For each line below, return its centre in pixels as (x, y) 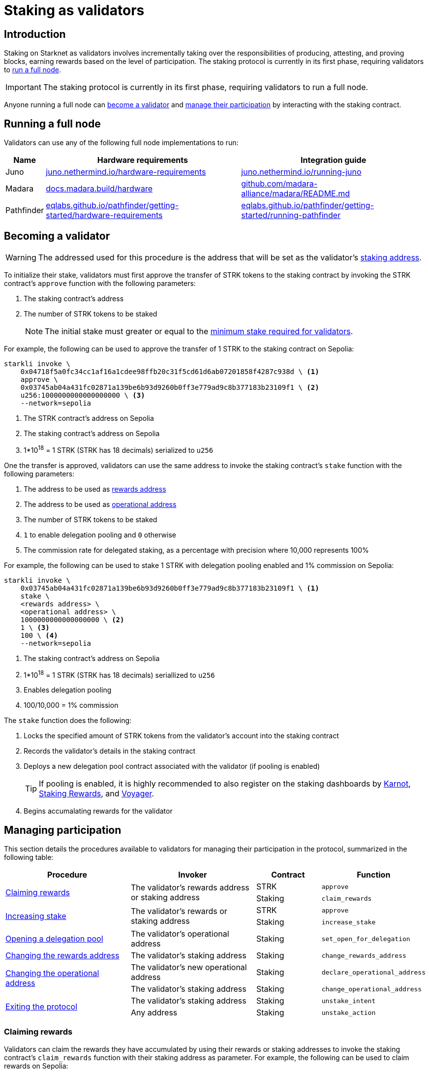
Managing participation (63, 830)
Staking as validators (74, 10)
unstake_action (349, 1012)
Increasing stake (36, 916)
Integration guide (334, 160)
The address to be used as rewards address (95, 489)
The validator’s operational (180, 934)
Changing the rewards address (62, 956)
